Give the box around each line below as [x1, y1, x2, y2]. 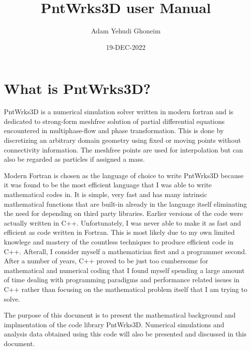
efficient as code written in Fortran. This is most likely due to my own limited [4, 227, 235, 237]
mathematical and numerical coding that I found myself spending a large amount [4, 265, 245, 275]
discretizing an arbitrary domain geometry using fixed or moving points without [4, 135, 241, 145]
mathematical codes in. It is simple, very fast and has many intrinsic [4, 189, 207, 199]
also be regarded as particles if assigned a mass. [4, 154, 145, 164]
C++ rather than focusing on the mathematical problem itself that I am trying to [4, 284, 248, 294]
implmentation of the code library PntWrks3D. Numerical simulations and [4, 319, 224, 329]
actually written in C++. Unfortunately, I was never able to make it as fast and [4, 217, 241, 228]
